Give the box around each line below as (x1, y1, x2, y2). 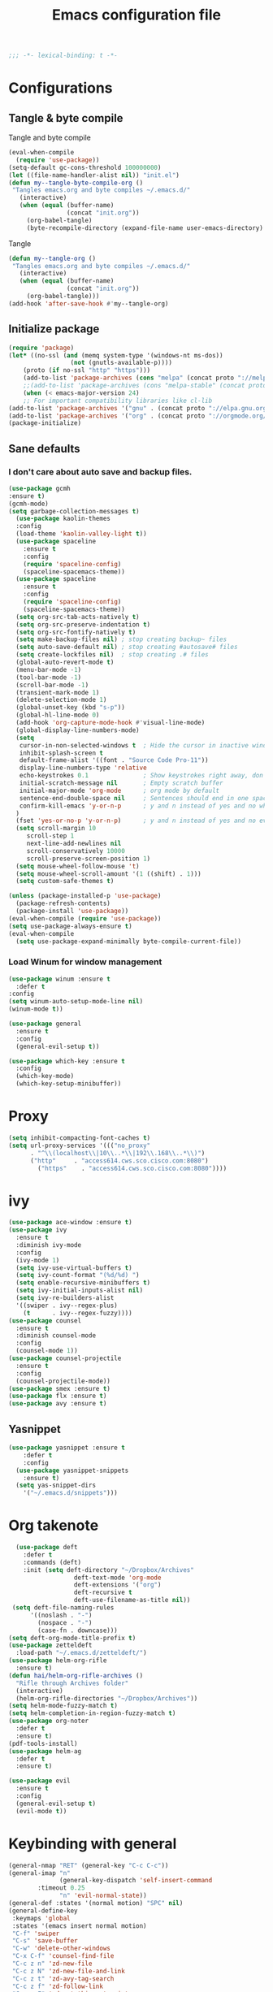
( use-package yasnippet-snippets (15, 1466, 129, 1475)
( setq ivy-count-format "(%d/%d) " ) (15, 1271, 140, 1280)
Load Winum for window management (8, 956, 162, 968)
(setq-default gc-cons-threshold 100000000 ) (8, 163, 162, 171)
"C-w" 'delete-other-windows (11, 1944, 111, 1953)
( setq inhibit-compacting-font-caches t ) (8, 1134, 151, 1142)
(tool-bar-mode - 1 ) (15, 673, 82, 682)
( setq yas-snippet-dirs (15, 1481, 96, 1490)
